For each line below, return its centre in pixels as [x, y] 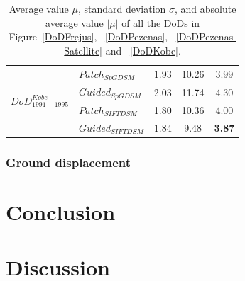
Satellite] [83, 50]
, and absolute [206, 8]
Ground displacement [69, 162]
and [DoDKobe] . [143, 50]
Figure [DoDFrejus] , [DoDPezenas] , [88, 36]
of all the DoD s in [161, 22]
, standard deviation [122, 8]
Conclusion [61, 212]
